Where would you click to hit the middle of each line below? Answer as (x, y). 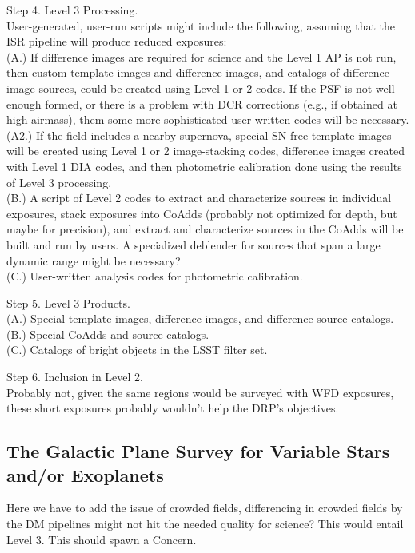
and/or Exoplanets (85, 474)
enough (24, 103)
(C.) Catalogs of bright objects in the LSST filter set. (137, 350)
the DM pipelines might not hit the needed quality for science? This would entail (205, 524)
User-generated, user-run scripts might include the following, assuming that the (201, 25)
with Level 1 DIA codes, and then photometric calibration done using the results (204, 166)
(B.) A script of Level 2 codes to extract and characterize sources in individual (199, 198)
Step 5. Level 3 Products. (68, 302)
